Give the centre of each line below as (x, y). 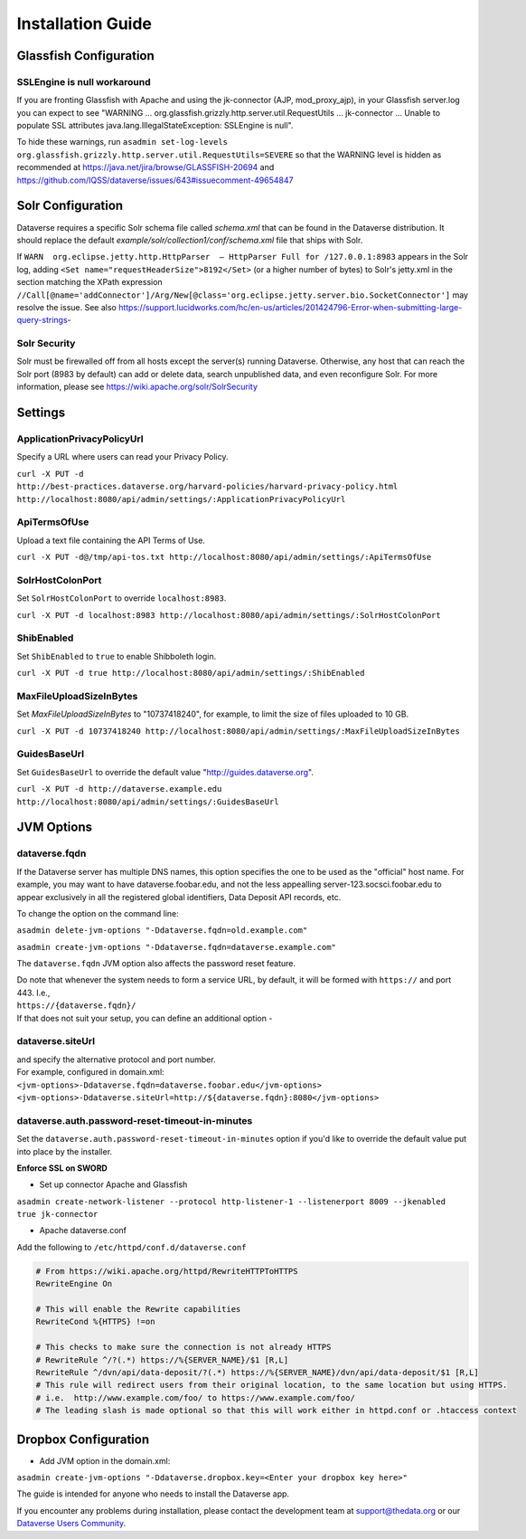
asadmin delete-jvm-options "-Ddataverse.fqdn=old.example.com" (162, 931)
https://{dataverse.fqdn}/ (76, 1006)
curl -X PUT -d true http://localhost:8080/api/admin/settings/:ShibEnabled (191, 673)
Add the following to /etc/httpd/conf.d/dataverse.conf (131, 1247)
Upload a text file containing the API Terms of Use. (111, 540)
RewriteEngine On (74, 1284)
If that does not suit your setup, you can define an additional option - (145, 1018)
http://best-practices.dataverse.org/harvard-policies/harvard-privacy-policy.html (207, 487)
